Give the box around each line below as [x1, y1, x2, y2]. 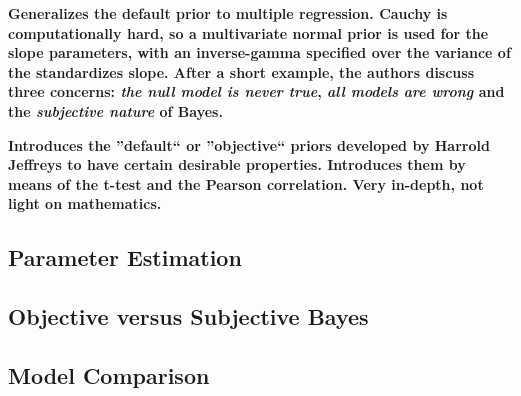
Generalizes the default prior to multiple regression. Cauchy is [8, 3, 448, 23]
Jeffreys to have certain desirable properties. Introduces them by [8, 154, 466, 175]
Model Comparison [8, 359, 210, 390]
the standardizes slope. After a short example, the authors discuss [8, 61, 475, 82]
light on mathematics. [8, 193, 162, 214]
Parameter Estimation [8, 242, 242, 273]
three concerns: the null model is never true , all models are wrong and [8, 81, 505, 102]
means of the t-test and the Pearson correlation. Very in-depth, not [8, 173, 484, 194]
